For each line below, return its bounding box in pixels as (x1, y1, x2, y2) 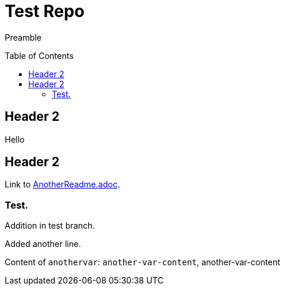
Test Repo (5, 1, 85, 21)
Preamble (5, 32, 42, 42)
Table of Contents (5, 50, 74, 61)
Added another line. (5, 239, 81, 249)
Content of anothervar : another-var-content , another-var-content (5, 257, 280, 268)
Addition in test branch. (5, 220, 95, 231)
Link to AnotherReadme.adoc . (5, 179, 120, 190)
